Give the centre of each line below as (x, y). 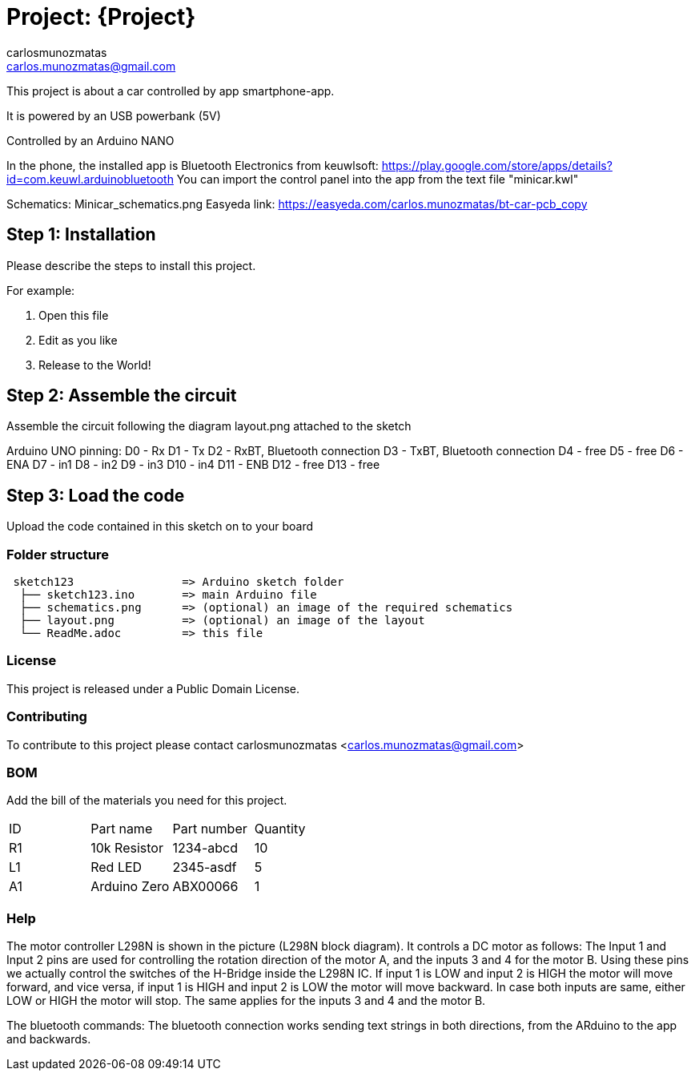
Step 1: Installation (81, 235)
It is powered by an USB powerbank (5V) (114, 115)
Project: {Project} (101, 17)
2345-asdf (205, 867)
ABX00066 (205, 887)
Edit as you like (78, 340)
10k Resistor (127, 848)
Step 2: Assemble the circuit (122, 396)
